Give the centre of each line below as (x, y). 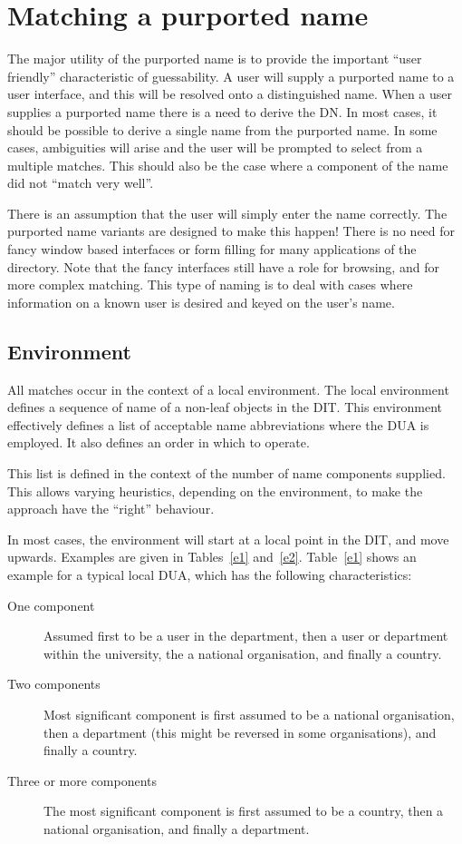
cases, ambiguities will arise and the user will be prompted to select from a (215, 147)
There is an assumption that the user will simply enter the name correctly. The (227, 213)
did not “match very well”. (81, 183)
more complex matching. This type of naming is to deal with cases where (210, 285)
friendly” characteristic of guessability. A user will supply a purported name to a (231, 76)
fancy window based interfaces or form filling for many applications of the (212, 249)
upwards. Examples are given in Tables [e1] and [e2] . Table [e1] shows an (212, 557)
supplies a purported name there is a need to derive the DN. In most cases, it (222, 111)
